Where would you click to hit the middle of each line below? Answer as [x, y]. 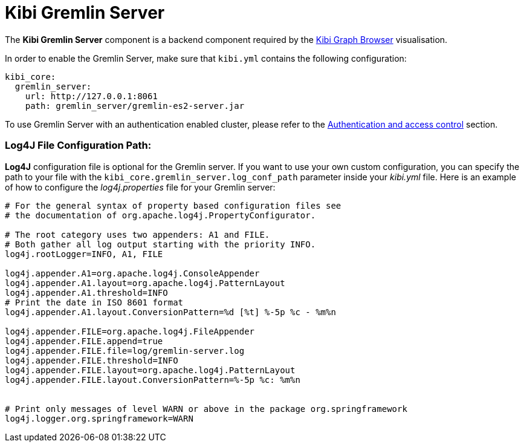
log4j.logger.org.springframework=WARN [99, 418]
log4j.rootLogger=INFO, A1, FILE [84, 254]
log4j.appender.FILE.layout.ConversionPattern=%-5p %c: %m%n [153, 380]
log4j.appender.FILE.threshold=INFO [92, 360]
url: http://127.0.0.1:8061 [91, 96]
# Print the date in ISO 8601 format [94, 302]
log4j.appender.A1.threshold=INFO [86, 292]
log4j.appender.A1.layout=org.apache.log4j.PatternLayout [145, 283]
